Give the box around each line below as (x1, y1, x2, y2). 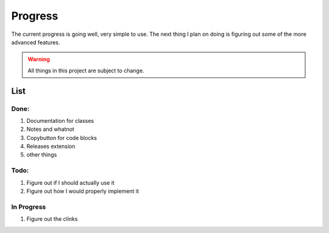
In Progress (11, 203, 46, 211)
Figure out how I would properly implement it (26, 187, 140, 195)
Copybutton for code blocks (26, 134, 97, 141)
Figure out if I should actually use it (26, 179, 115, 186)
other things (26, 151, 57, 158)
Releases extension (26, 143, 76, 150)
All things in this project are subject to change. (27, 67, 144, 74)
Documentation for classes (26, 117, 94, 124)
